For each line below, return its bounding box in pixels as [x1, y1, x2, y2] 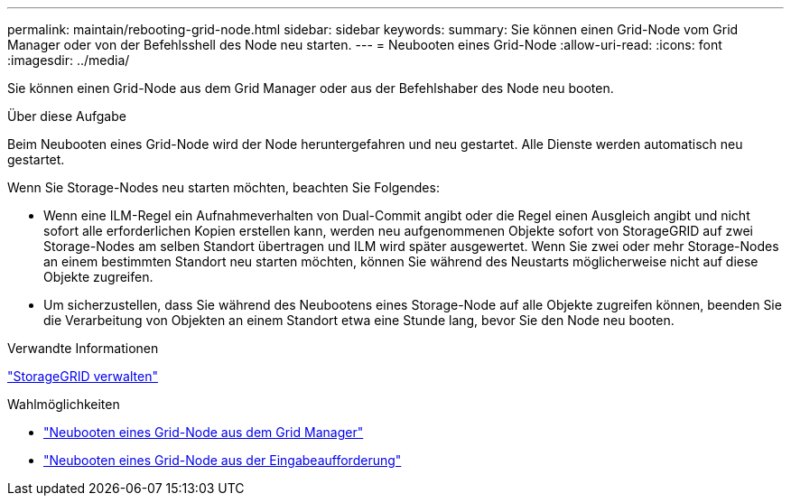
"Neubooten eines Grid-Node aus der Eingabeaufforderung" [43, 452, 402, 468]
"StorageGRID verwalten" [7, 368, 158, 384]
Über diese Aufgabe [7, 108, 126, 124]
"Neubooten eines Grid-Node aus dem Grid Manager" [43, 424, 364, 440]
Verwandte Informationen [7, 340, 159, 356]
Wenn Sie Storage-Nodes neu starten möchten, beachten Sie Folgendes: [7, 180, 440, 195]
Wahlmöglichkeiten [7, 396, 120, 412]
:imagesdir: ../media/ [7, 52, 130, 68]
